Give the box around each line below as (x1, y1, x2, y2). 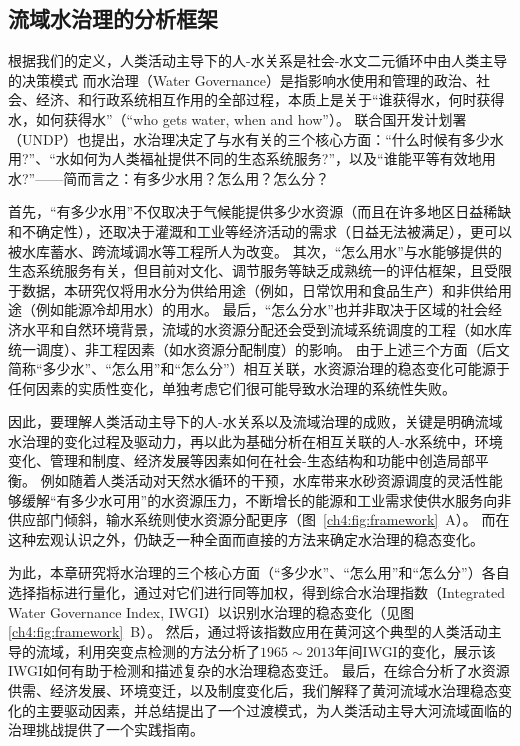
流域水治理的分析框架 (8, 3, 218, 34)
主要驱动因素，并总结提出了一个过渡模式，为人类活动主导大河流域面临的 (35, 699, 512, 720)
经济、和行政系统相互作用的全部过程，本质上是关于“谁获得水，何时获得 (35, 89, 505, 110)
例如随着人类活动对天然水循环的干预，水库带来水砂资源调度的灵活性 (40, 470, 489, 491)
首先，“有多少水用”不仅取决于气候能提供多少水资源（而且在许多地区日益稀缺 (8, 201, 512, 222)
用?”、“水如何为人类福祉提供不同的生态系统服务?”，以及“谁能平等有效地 (8, 148, 482, 169)
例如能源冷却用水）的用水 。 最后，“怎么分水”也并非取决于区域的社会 (35, 299, 488, 320)
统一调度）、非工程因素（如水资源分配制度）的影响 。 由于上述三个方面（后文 (8, 338, 510, 359)
